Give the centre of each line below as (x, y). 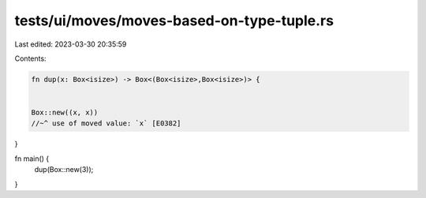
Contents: (30, 58)
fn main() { (32, 159)
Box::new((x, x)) (65, 113)
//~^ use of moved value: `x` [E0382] (106, 123)
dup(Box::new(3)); (64, 170)
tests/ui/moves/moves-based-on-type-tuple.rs (174, 21)
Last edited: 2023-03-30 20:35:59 (71, 44)
